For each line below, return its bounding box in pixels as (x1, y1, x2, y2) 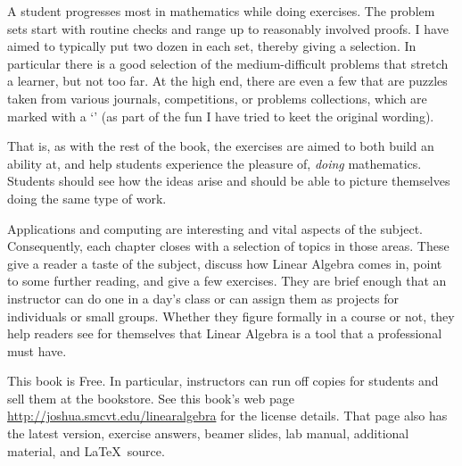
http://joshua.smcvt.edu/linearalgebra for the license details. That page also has (7, 406, 448, 425)
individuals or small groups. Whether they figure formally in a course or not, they (7, 306, 455, 325)
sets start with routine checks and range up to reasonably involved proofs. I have (7, 19, 449, 37)
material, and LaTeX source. (7, 441, 165, 460)
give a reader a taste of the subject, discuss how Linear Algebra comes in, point (7, 254, 442, 272)
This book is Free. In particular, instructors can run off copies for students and (7, 371, 439, 390)
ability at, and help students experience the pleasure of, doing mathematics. (7, 154, 422, 172)
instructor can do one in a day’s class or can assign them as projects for (7, 288, 400, 307)
